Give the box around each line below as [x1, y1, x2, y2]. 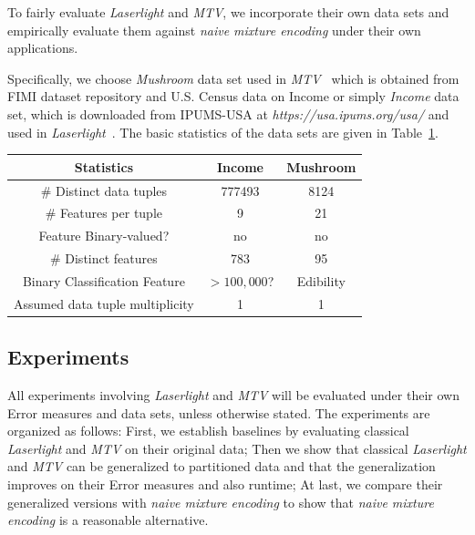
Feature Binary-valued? [38, 226, 170, 245]
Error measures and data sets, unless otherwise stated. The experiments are [7, 403, 430, 422]
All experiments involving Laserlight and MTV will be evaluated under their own [7, 386, 460, 405]
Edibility [296, 271, 346, 290]
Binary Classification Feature [22, 271, 185, 290]
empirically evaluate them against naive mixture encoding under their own [7, 20, 421, 39]
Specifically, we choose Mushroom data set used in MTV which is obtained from [7, 68, 460, 87]
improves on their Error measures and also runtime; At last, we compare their [7, 474, 443, 493]
